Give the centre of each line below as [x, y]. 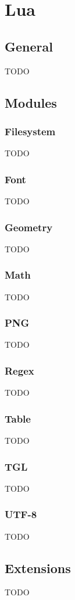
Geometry [29, 227]
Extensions [38, 568]
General [29, 46]
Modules [31, 102]
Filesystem [30, 131]
